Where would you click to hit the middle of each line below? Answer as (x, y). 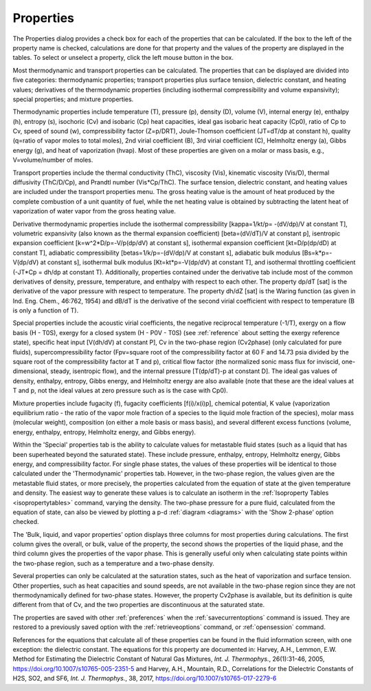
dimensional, (31, 371)
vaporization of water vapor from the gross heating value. (94, 211)
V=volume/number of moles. (53, 160)
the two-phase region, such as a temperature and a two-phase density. (113, 563)
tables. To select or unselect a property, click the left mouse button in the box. (123, 58)
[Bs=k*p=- (317, 253)
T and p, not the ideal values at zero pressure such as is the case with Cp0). (120, 391)
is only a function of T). (46, 310)
